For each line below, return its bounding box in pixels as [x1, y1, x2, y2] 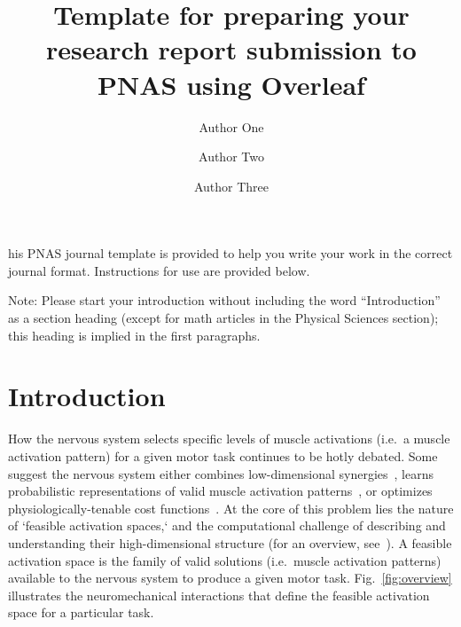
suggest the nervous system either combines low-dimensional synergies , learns [8, 464, 434, 482]
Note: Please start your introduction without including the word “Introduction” [8, 291, 441, 310]
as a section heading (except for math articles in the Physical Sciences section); [8, 309, 439, 327]
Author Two [199, 147, 264, 166]
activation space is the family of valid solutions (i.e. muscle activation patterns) [8, 551, 441, 569]
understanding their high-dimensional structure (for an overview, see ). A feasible [8, 533, 452, 552]
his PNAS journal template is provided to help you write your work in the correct [8, 244, 453, 263]
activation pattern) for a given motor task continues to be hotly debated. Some [8, 446, 438, 465]
